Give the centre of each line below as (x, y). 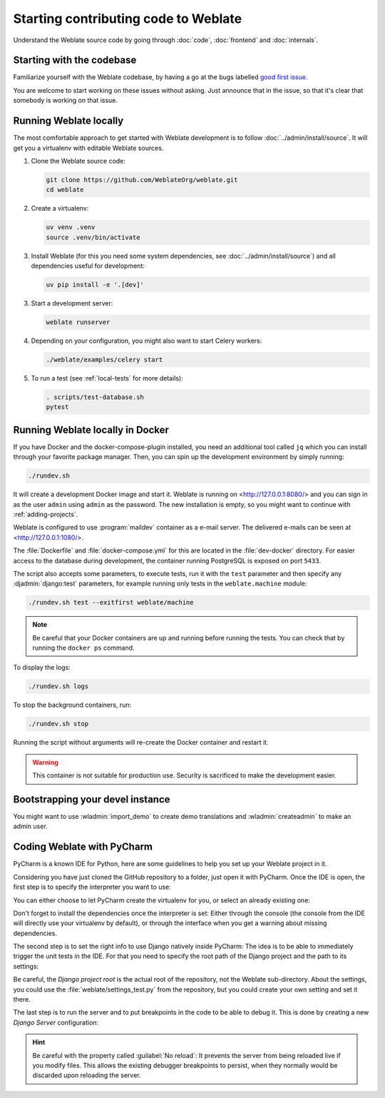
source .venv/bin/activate (93, 237)
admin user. (30, 826)
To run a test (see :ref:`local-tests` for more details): (107, 378)
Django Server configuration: (56, 1022)
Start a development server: (72, 303)
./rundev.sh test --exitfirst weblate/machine (111, 603)
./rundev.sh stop (58, 724)
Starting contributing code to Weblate (128, 19)
